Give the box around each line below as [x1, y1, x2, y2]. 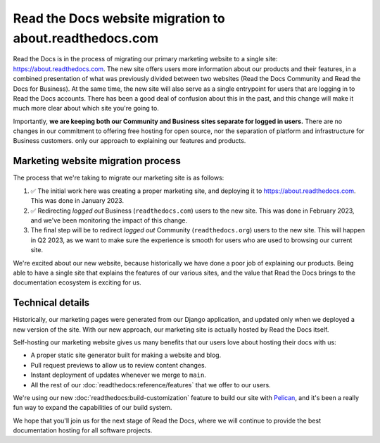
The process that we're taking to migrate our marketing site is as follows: [13, 173, 224, 182]
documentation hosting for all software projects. [13, 426, 153, 435]
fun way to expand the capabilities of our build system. [13, 404, 172, 412]
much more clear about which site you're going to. [13, 104, 160, 113]
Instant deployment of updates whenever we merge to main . [30, 370, 207, 380]
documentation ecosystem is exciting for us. [13, 278, 142, 287]
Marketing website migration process [13, 155, 181, 167]
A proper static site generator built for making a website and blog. [30, 351, 222, 359]
